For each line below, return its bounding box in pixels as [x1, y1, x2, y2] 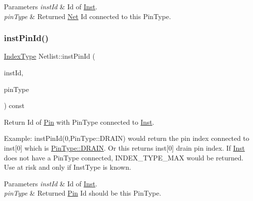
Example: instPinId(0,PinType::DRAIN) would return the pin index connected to [4, 133, 250, 143]
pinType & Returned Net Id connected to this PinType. [4, 11, 171, 21]
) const [4, 100, 25, 111]
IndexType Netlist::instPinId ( [4, 51, 95, 61]
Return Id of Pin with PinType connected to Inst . [4, 116, 154, 127]
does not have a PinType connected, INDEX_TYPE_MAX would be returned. [4, 152, 244, 162]
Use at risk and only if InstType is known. [4, 162, 131, 172]
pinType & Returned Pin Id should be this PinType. [4, 188, 161, 198]
